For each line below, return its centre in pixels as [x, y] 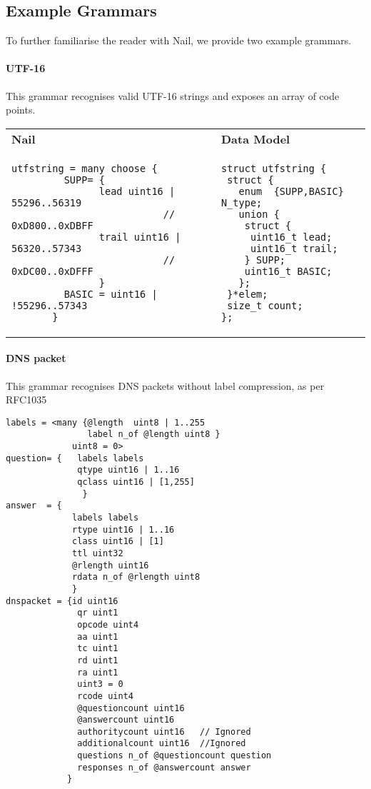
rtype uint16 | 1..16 [123, 529]
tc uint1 [98, 649]
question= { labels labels [75, 458]
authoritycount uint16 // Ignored [164, 732]
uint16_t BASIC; [288, 271]
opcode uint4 [108, 624]
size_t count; [265, 305]
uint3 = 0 [100, 684]
